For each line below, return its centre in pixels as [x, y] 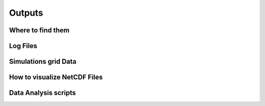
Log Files [23, 46]
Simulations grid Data [43, 62]
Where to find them [39, 30]
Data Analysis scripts [42, 93]
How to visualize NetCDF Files [56, 77]
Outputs [26, 13]
